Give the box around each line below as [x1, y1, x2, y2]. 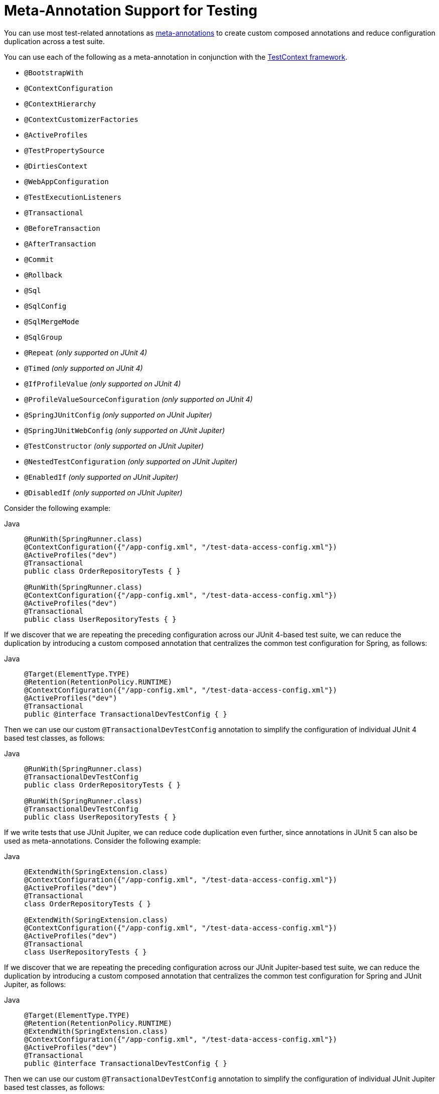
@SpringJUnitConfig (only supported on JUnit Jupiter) [24, 410, 212, 419]
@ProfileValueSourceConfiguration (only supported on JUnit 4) [24, 394, 253, 403]
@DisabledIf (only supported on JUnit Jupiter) [24, 488, 183, 497]
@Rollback [24, 270, 62, 279]
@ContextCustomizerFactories [24, 115, 138, 123]
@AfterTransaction [24, 239, 96, 248]
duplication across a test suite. [4, 37, 105, 46]
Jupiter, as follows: [4, 980, 66, 989]
